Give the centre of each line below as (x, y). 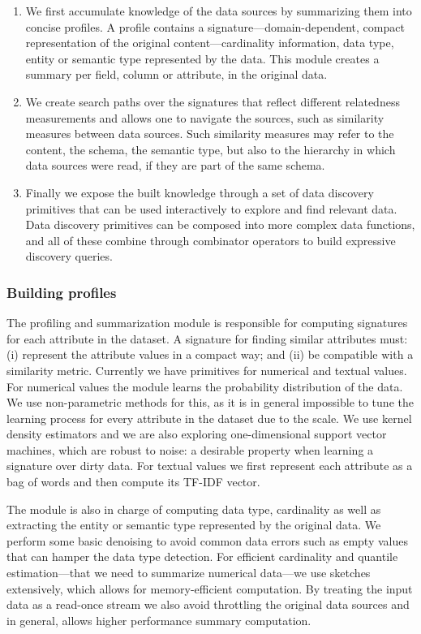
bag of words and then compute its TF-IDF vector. (133, 482)
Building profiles (62, 292)
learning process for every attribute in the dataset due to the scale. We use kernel (209, 418)
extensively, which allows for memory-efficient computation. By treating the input (210, 588)
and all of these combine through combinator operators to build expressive (210, 240)
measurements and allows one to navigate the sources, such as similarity (205, 117)
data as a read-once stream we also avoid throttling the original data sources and (208, 604)
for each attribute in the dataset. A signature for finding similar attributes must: (207, 338)
